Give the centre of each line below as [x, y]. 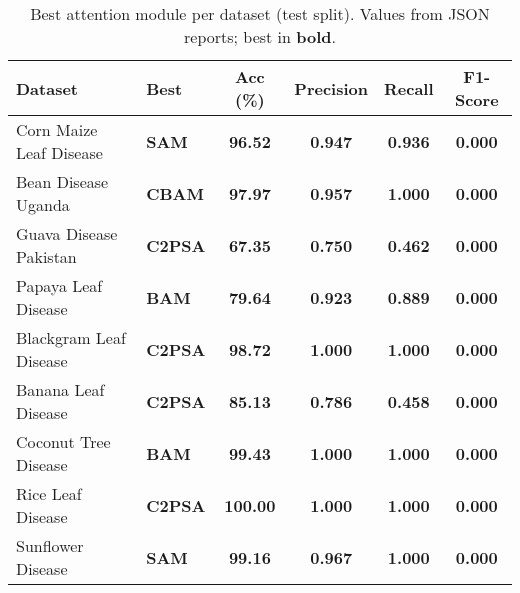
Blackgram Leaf [71, 337]
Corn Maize [57, 129]
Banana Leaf [60, 389]
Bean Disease [62, 181]
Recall [409, 88]
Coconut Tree [63, 441]
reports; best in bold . [260, 36]
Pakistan [46, 256]
